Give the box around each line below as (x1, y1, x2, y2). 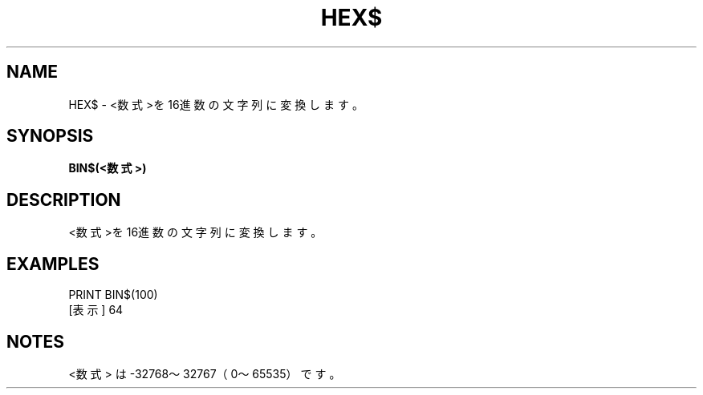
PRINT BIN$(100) (68, 288, 158, 302)
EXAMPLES (6, 253, 100, 274)
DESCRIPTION (6, 189, 121, 210)
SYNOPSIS (6, 126, 94, 147)
